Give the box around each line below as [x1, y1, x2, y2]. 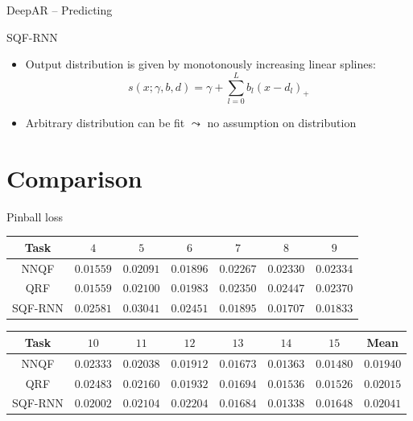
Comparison [6, 161, 142, 194]
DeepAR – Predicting [6, 2, 113, 18]
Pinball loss [6, 208, 63, 225]
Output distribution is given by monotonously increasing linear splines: [25, 56, 376, 72]
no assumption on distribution [207, 114, 357, 130]
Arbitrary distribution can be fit [25, 114, 185, 130]
